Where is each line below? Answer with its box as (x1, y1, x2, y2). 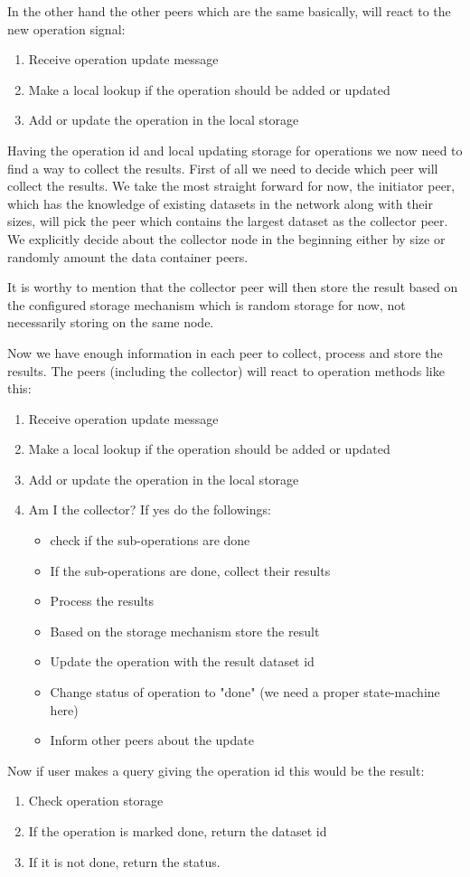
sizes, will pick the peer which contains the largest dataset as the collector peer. (7, 212, 448, 231)
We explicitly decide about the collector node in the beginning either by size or (7, 229, 446, 248)
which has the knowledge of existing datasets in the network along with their (7, 193, 433, 212)
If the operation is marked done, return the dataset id (28, 822, 327, 840)
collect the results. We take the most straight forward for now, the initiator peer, (7, 176, 456, 195)
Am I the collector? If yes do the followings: (28, 500, 271, 519)
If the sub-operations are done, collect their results (50, 561, 331, 580)
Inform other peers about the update (50, 731, 254, 750)
